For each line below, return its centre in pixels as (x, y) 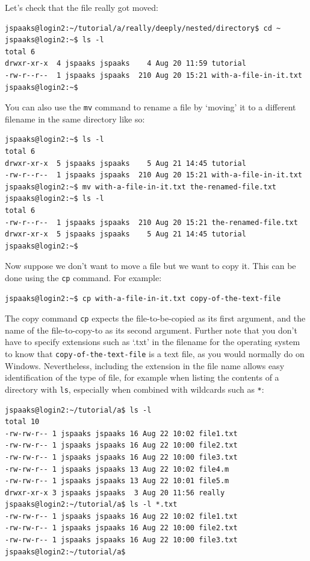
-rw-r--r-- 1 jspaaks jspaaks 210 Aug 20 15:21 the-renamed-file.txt (151, 222)
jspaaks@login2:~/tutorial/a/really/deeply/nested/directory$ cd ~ (143, 28)
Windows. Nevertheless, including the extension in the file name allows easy (145, 365)
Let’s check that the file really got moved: (82, 7)
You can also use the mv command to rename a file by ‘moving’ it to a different (150, 107)
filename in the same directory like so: (75, 119)
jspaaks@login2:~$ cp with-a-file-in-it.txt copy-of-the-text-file (143, 298)
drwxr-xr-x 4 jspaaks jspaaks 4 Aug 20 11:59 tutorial (126, 64)
